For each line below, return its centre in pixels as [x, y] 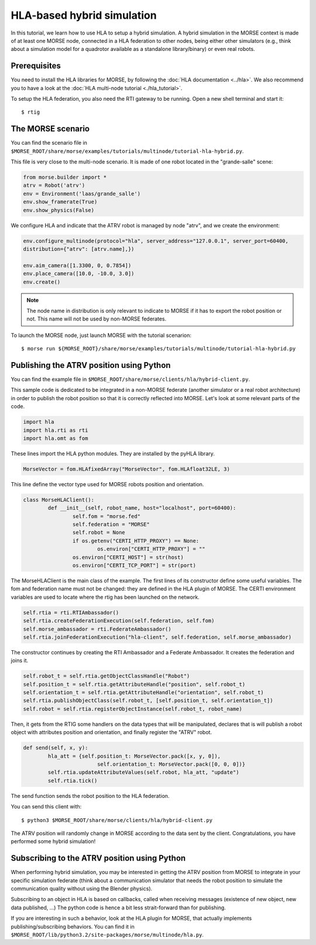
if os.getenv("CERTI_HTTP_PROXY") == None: [136, 541]
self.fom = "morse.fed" [106, 516]
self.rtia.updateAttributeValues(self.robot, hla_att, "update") [143, 772]
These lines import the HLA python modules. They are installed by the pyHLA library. [113, 453]
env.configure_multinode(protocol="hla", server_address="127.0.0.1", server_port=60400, [156, 241]
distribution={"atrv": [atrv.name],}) [79, 249]
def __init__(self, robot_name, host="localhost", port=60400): [142, 508]
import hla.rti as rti [56, 430]
